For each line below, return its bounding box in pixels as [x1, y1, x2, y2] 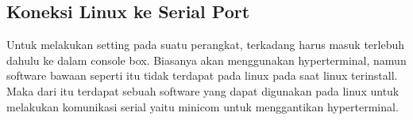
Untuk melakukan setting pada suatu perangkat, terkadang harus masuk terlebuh [6, 36, 405, 53]
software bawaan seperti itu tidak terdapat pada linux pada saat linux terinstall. [6, 67, 398, 84]
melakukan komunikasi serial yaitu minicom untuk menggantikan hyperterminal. [6, 98, 399, 114]
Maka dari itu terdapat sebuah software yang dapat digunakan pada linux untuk [6, 82, 399, 99]
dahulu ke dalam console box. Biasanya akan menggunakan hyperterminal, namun [6, 51, 407, 68]
